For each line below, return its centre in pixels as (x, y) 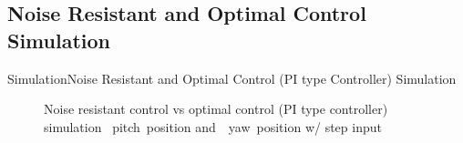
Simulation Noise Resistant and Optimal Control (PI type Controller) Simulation (232, 78)
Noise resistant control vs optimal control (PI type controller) (216, 109)
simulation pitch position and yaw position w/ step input (213, 126)
